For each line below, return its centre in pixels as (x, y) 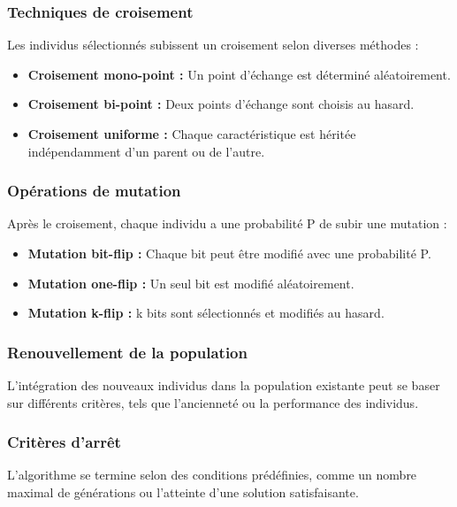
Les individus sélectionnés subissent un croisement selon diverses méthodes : (213, 45)
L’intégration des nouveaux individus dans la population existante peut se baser (224, 385)
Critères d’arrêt (64, 442)
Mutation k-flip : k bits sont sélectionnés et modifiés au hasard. (206, 313)
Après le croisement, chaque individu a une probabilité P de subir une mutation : (227, 223)
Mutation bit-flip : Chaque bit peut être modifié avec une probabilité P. (229, 253)
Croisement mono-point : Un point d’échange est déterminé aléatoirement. (239, 74)
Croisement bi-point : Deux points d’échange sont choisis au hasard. (221, 104)
